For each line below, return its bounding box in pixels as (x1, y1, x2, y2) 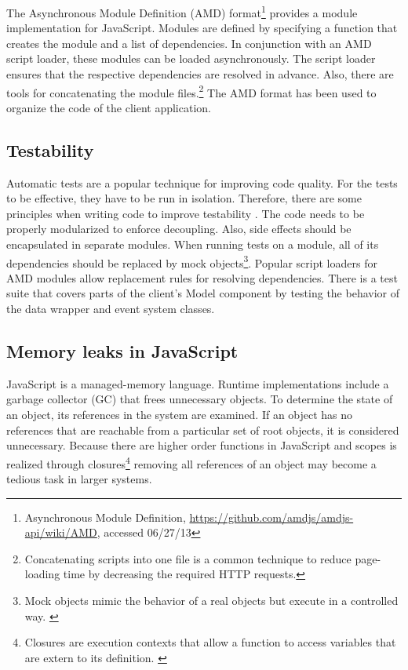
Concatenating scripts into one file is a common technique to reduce (24, 550, 352, 566)
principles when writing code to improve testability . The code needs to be (6, 205, 365, 221)
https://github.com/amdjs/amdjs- (189, 508, 354, 525)
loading (24, 566, 60, 582)
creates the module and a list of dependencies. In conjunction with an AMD (6, 35, 372, 51)
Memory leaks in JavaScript (6, 339, 239, 363)
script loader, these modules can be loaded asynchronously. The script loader (6, 50, 376, 67)
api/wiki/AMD (24, 524, 97, 541)
